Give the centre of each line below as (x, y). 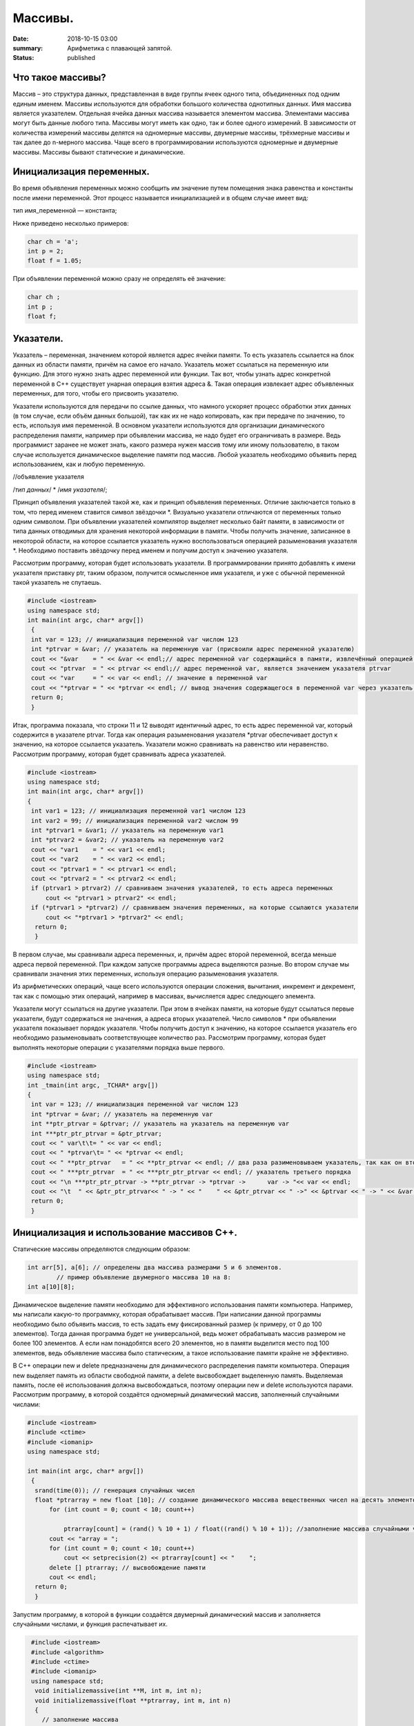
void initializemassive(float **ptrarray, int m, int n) (133, 1700)
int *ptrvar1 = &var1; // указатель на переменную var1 (128, 831)
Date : (21, 39)
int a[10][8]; (51, 1287)
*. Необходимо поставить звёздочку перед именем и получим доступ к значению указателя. (151, 551)
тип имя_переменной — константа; (65, 211)
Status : (23, 58)
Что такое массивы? (59, 78)
